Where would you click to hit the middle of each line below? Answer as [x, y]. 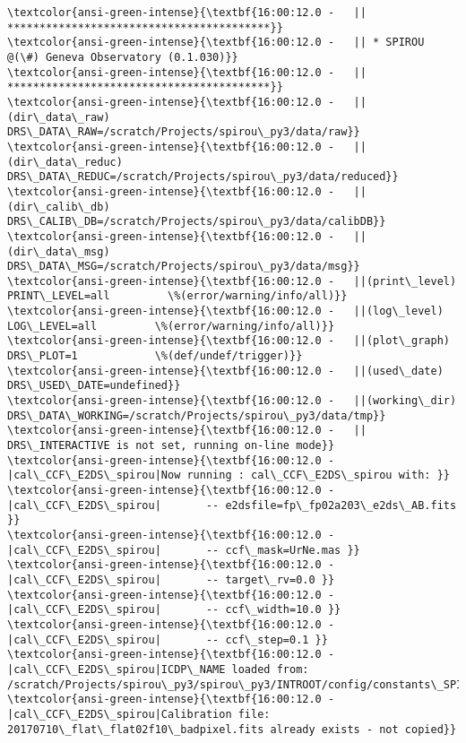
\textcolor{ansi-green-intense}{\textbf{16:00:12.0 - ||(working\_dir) [232, 401]
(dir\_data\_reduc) [65, 162]
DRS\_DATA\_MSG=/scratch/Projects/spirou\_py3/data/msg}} [184, 267]
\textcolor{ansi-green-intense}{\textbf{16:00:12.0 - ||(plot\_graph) [229, 341]
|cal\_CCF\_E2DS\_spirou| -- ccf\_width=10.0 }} [174, 610]
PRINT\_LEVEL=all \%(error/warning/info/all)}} [177, 296]
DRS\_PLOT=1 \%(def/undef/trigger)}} [155, 356]
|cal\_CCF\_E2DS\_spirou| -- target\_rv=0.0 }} [171, 579]
